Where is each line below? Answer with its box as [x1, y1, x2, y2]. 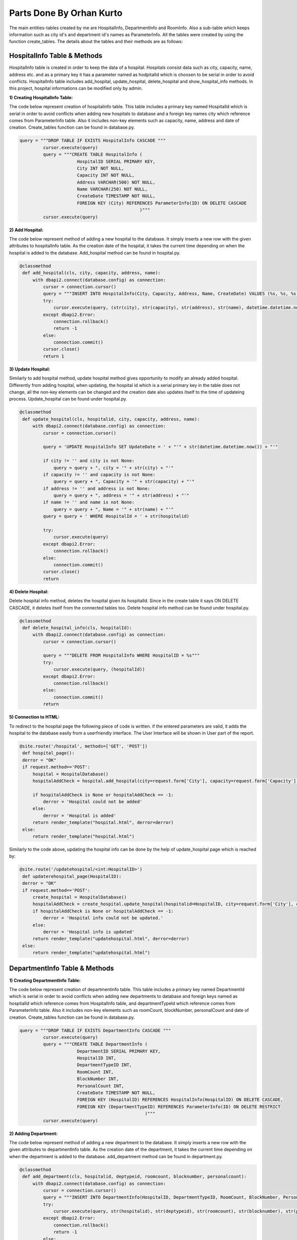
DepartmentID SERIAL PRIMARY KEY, [77, 1048, 161, 1054]
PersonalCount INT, [77, 1083, 124, 1089]
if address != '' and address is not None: [43, 486, 150, 491]
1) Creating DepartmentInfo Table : [9, 977, 81, 983]
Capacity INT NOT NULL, [77, 173, 135, 178]
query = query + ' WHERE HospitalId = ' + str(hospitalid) [43, 513, 190, 519]
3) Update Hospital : [9, 366, 50, 372]
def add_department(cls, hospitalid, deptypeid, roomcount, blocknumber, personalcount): [22, 1174, 247, 1179]
